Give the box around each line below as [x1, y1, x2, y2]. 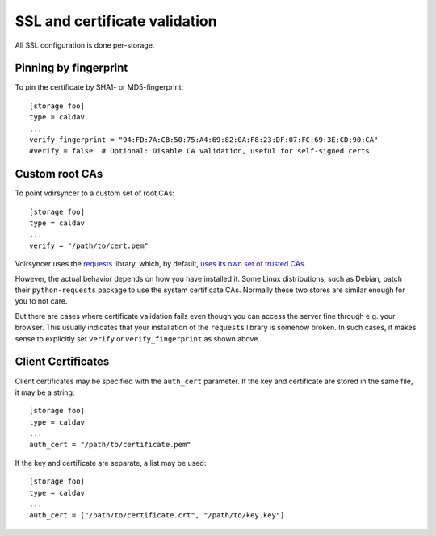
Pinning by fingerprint [15, 61, 128, 75]
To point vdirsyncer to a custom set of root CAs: [15, 188, 175, 198]
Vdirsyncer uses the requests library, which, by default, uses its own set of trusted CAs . [15, 259, 307, 269]
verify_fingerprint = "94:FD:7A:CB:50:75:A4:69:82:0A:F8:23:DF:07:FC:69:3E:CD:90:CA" [29, 136, 379, 144]
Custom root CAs [15, 167, 103, 181]
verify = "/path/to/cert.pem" [29, 241, 149, 250]
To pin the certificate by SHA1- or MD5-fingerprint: [15, 82, 184, 92]
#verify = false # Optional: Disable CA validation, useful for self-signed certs [29, 146, 371, 156]
